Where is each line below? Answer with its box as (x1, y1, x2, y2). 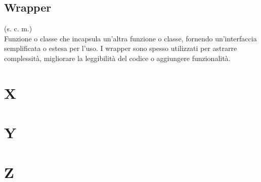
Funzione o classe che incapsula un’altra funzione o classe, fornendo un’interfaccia (4, 33, 257, 43)
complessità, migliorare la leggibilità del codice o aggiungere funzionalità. (4, 52, 231, 63)
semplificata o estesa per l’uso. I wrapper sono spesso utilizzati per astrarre (4, 43, 237, 53)
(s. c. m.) (4, 23, 32, 34)
